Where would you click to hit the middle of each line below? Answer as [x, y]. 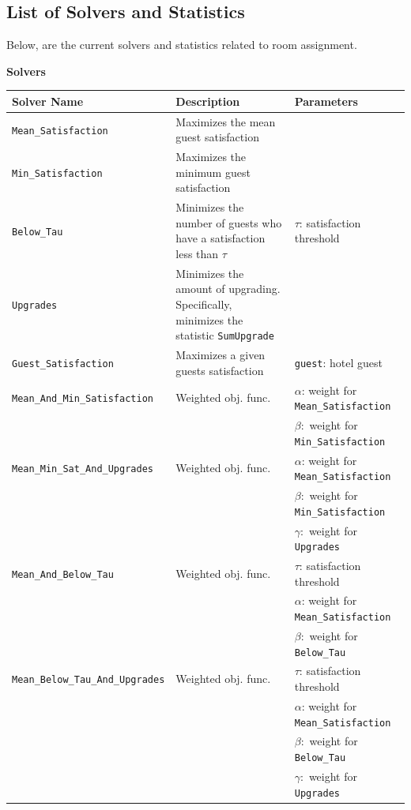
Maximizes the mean [226, 121]
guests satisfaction [220, 370]
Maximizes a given [221, 355]
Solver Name [48, 101]
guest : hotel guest [339, 362]
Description [208, 101]
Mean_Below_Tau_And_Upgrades [89, 680]
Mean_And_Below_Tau [63, 574]
